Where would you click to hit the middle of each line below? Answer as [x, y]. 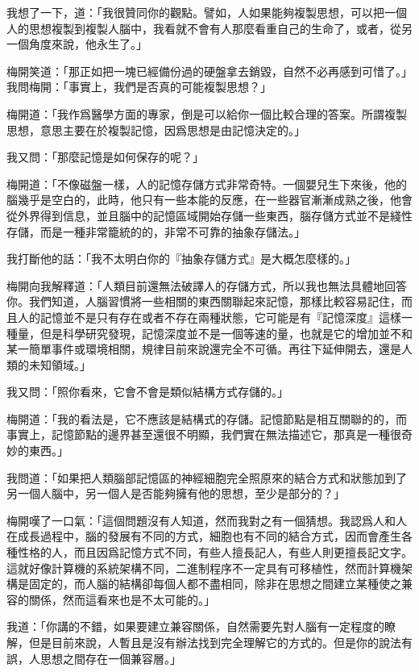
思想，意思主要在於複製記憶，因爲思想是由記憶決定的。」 [156, 129]
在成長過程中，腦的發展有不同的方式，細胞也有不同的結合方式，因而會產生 [204, 536]
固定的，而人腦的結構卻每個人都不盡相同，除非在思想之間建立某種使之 [215, 584]
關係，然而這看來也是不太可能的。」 [122, 599]
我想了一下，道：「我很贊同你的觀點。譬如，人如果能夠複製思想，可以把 [195, 12]
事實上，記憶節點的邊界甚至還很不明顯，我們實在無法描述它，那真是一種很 [204, 434]
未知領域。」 [60, 364]
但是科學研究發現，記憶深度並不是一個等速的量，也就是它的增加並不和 [226, 333]
